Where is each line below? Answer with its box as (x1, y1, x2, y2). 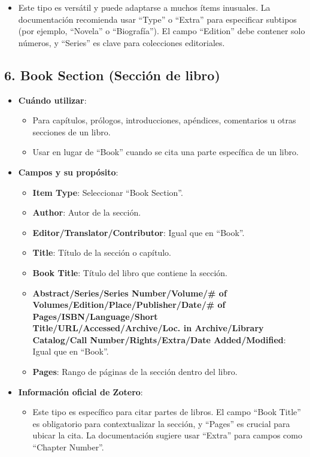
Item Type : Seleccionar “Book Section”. (32, 186, 183, 198)
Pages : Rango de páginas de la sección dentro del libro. (32, 365, 238, 378)
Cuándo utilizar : (18, 93, 87, 106)
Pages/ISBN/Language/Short (32, 310, 158, 322)
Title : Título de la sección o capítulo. (32, 246, 171, 259)
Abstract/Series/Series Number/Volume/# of (32, 286, 227, 299)
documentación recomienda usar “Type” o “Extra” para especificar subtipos (18, 13, 297, 25)
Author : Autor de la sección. (32, 206, 141, 219)
